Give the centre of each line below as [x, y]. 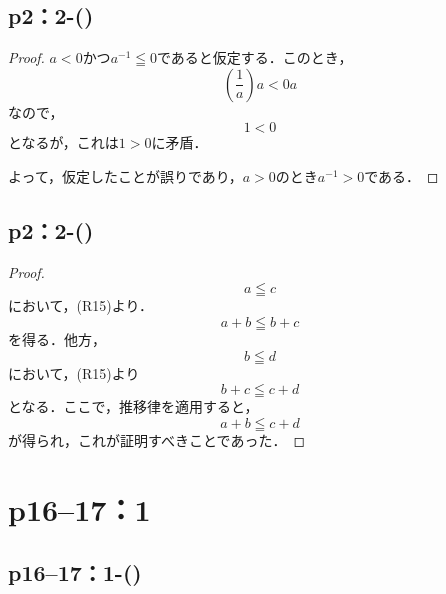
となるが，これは [63, 142]
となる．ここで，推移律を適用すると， [133, 406]
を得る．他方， [57, 338]
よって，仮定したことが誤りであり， [125, 175]
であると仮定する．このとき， [255, 57]
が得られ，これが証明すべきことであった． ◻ [157, 439]
